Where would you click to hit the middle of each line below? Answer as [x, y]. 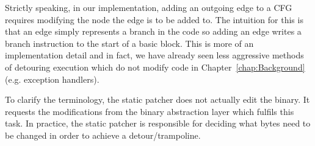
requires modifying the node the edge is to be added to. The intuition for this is [154, 19]
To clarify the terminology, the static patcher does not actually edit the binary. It [157, 99]
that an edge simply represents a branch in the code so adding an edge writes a [153, 31]
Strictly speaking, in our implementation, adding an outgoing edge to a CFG [149, 7]
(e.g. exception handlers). [52, 79]
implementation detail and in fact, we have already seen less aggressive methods [154, 55]
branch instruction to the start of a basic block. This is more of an [129, 43]
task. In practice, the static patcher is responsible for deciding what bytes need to [158, 123]
